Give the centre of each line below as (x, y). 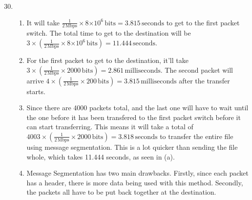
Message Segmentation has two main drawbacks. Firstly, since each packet (137, 173)
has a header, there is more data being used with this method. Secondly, (135, 182)
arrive (35, 80)
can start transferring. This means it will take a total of (110, 127)
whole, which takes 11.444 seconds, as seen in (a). (101, 156)
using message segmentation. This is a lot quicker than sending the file (132, 147)
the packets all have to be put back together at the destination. (121, 192)
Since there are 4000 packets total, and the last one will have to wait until (137, 108)
